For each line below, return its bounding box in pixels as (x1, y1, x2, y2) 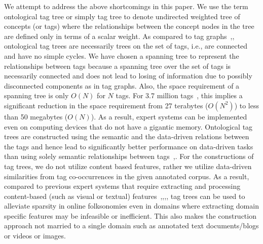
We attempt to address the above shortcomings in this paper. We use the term (4, 1, 248, 11)
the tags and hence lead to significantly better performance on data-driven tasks (4, 141, 253, 151)
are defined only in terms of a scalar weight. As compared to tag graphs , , (4, 30, 235, 41)
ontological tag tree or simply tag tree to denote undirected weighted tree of (4, 11, 240, 21)
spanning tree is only (4, 90, 69, 101)
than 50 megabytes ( (4, 111, 68, 121)
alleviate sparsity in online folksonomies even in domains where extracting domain (4, 200, 259, 211)
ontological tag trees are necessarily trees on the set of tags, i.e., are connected (4, 40, 248, 51)
